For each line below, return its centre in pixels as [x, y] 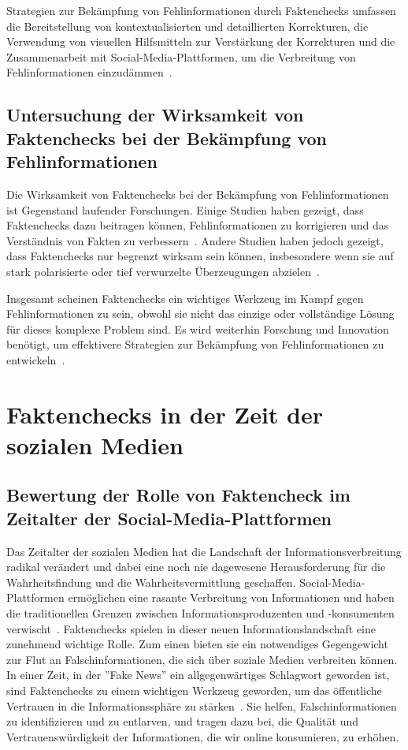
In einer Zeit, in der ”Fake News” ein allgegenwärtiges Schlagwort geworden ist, [198, 675]
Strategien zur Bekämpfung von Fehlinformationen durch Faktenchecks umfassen [201, 10]
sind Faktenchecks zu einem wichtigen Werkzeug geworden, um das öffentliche [194, 690]
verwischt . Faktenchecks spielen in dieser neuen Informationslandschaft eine [191, 628]
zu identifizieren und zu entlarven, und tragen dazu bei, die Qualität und [183, 721]
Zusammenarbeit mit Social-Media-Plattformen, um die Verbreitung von [181, 56]
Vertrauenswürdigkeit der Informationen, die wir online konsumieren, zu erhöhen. [203, 736]
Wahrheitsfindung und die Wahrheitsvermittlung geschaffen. [151, 582]
